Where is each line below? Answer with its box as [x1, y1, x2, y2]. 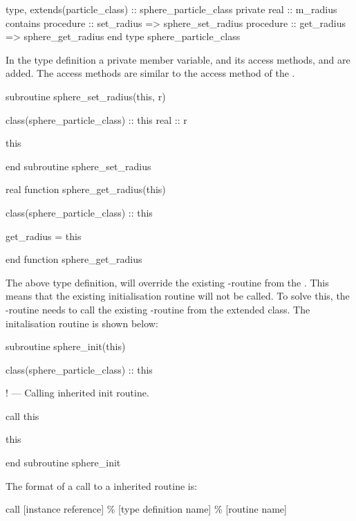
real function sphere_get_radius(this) [6, 182, 166, 196]
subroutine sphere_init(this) [6, 339, 126, 354]
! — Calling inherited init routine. [6, 385, 149, 400]
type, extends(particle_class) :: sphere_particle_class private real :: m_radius [6, 2, 337, 16]
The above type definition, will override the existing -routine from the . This [6, 275, 329, 289]
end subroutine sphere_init [6, 455, 121, 470]
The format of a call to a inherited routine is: [6, 478, 198, 493]
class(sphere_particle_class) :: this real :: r [6, 112, 187, 127]
